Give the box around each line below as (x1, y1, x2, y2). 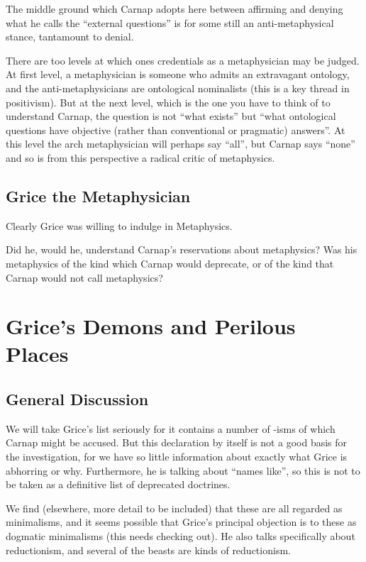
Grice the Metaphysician (6, 184, 191, 206)
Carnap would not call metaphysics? (6, 270, 163, 285)
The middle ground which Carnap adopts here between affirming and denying (6, 1, 343, 16)
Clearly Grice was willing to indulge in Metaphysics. (6, 218, 233, 233)
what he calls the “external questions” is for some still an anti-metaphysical (6, 15, 334, 30)
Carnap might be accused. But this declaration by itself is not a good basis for (6, 435, 348, 450)
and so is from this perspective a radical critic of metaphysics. (6, 150, 275, 165)
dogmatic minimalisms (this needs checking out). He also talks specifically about (6, 529, 355, 544)
